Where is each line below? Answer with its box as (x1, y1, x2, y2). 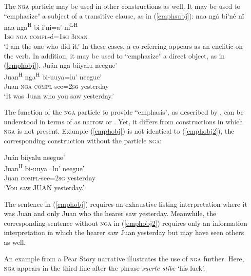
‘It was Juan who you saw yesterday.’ (4, 90, 114, 100)
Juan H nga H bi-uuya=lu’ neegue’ (4, 70, 102, 81)
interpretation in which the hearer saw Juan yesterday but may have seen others (4, 227, 244, 237)
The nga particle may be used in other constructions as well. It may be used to (4, 1, 241, 11)
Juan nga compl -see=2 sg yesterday (4, 81, 109, 91)
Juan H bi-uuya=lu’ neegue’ (4, 162, 85, 173)
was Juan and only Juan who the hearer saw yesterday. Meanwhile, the (4, 208, 216, 218)
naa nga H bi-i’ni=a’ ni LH (4, 20, 78, 32)
